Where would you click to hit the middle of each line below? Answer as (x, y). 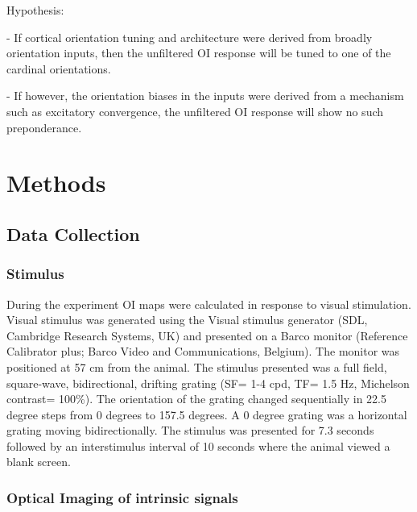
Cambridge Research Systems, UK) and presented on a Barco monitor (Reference (207, 335)
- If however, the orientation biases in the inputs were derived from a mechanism (205, 96)
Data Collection (73, 233)
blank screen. (39, 462)
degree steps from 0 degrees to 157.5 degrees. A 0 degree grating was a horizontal (207, 414)
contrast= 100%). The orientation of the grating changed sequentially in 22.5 (197, 399)
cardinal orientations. (59, 68)
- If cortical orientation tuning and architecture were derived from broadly (190, 37)
